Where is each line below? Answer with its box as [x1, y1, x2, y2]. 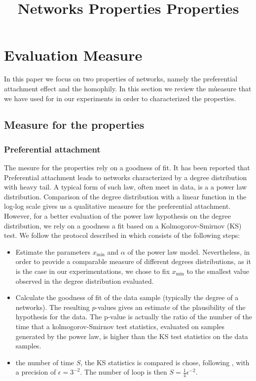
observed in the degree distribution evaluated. [15, 275, 154, 286]
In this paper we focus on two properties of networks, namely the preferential [4, 74, 238, 84]
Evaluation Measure [4, 45, 143, 65]
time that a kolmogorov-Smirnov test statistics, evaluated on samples [15, 321, 225, 331]
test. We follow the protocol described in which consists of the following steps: [4, 230, 240, 240]
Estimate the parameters [15, 246, 91, 257]
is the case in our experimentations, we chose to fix [15, 266, 170, 276]
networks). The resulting [15, 302, 90, 312]
